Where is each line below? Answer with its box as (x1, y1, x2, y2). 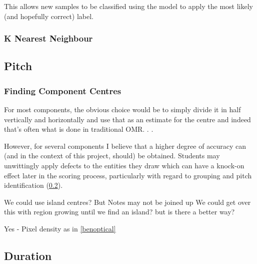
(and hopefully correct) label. (4, 11, 94, 21)
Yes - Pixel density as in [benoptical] (4, 223, 116, 233)
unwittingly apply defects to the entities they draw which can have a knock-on (4, 160, 244, 170)
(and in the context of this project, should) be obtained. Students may (4, 150, 220, 161)
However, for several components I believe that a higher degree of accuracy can (4, 140, 246, 151)
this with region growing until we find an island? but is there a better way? (4, 206, 235, 217)
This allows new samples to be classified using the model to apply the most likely (4, 1, 253, 11)
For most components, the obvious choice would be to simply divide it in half (4, 104, 241, 115)
